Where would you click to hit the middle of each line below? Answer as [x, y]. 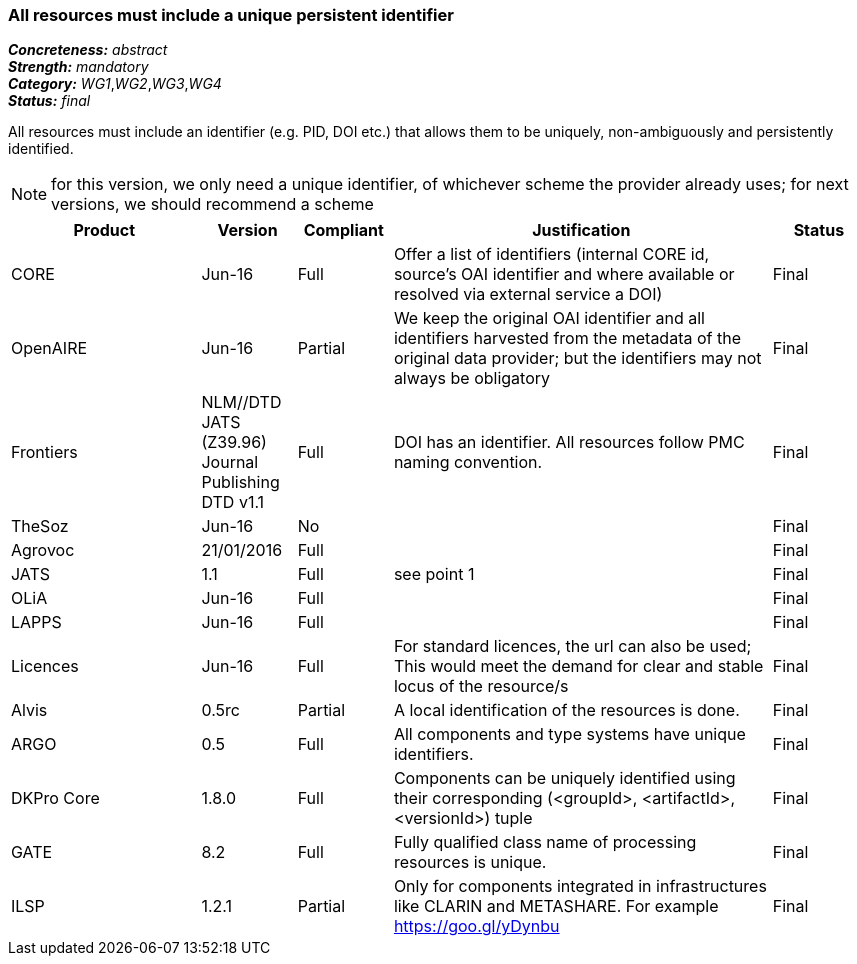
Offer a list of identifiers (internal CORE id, [551, 254]
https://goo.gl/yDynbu [476, 926]
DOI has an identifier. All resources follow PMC [569, 442]
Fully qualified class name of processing [545, 842]
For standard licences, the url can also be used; [572, 646]
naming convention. [468, 462]
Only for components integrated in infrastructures [580, 886]
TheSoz [40, 526]
